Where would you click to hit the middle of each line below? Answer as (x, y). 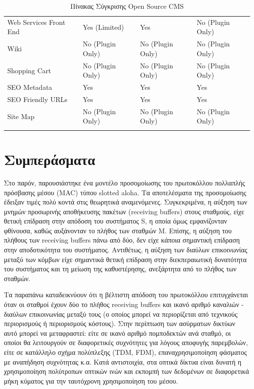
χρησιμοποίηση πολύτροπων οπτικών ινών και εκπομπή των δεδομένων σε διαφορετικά (127, 371)
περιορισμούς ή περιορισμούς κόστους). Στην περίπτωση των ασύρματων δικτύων (120, 323)
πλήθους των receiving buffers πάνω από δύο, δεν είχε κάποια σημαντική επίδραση (122, 240)
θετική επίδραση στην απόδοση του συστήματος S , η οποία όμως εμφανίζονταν (116, 221)
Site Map (21, 116)
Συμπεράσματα (50, 159)
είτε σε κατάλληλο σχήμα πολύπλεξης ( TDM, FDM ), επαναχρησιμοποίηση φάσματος (126, 352)
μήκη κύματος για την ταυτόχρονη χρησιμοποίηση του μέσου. (91, 380)
